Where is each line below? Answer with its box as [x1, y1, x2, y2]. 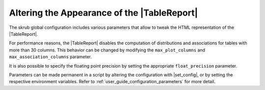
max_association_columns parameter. [9, 54, 92, 60]
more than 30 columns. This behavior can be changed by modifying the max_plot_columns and [9, 47, 206, 53]
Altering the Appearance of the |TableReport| [9, 7, 198, 18]
